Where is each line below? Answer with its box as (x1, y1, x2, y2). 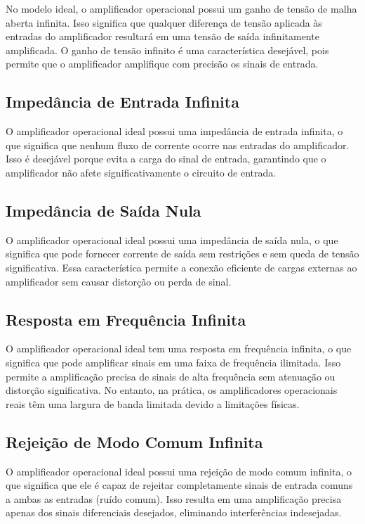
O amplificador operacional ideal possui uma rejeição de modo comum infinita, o (6, 464, 352, 478)
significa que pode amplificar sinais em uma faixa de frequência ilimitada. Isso (6, 354, 341, 369)
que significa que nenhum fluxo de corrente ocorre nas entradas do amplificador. (6, 137, 350, 152)
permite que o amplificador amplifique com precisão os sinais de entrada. (6, 56, 319, 71)
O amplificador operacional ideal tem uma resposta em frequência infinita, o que (6, 341, 352, 356)
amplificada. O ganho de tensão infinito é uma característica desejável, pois (6, 42, 329, 57)
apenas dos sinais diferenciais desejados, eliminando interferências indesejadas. (6, 505, 342, 520)
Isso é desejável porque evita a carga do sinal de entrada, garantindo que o (6, 151, 326, 166)
